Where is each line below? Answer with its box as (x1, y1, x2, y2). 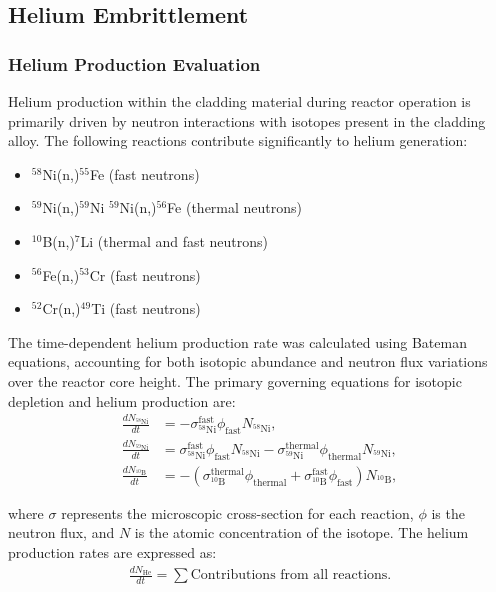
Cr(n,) (42, 298, 81, 319)
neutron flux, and (8, 522, 115, 543)
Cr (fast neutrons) (89, 264, 201, 285)
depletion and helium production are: (8, 390, 236, 411)
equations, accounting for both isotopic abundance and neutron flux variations (8, 351, 488, 372)
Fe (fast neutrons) (89, 163, 200, 184)
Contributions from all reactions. (190, 568, 392, 583)
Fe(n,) (42, 264, 80, 285)
